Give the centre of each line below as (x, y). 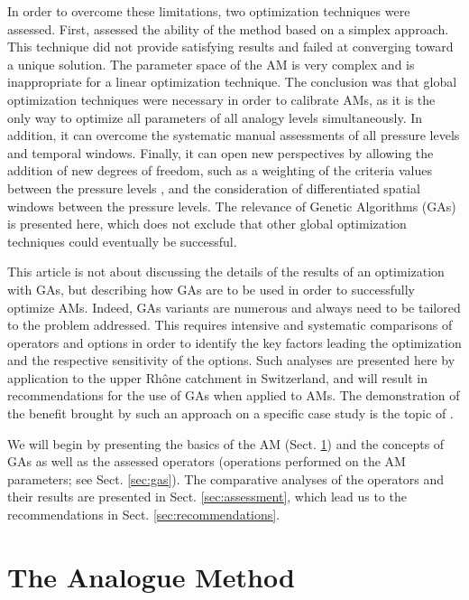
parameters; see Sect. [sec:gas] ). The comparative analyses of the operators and (226, 478)
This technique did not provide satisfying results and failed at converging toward (230, 47)
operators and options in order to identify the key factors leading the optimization (234, 342)
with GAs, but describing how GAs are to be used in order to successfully (211, 289)
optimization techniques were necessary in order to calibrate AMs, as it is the (221, 99)
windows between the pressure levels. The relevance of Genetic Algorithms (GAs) (232, 206)
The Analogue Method (151, 576)
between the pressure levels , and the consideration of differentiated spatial (214, 187)
